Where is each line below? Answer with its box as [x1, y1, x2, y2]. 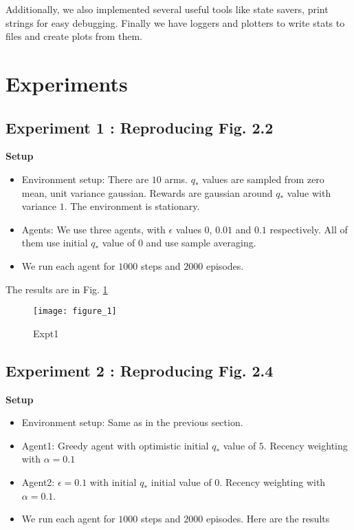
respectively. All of [269, 222, 348, 236]
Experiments [5, 69, 128, 97]
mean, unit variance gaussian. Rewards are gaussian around [21, 185, 273, 200]
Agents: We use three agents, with [21, 222, 166, 236]
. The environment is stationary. [64, 199, 200, 213]
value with [287, 185, 331, 200]
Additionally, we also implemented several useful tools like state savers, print [5, 2, 329, 16]
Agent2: [21, 474, 55, 489]
